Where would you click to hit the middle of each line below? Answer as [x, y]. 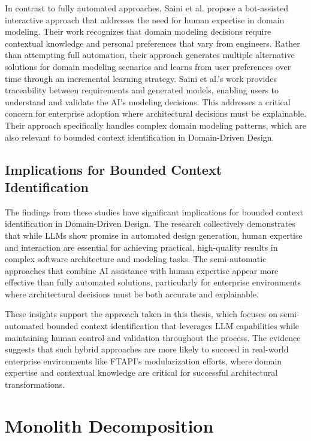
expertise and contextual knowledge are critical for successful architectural [141, 372]
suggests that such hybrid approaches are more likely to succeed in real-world [147, 349]
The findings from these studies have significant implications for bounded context [154, 212]
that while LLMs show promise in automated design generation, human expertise [154, 235]
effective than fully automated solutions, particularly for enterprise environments [153, 282]
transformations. [35, 384]
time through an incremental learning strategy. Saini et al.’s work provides [141, 78]
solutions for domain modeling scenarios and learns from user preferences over [148, 66]
